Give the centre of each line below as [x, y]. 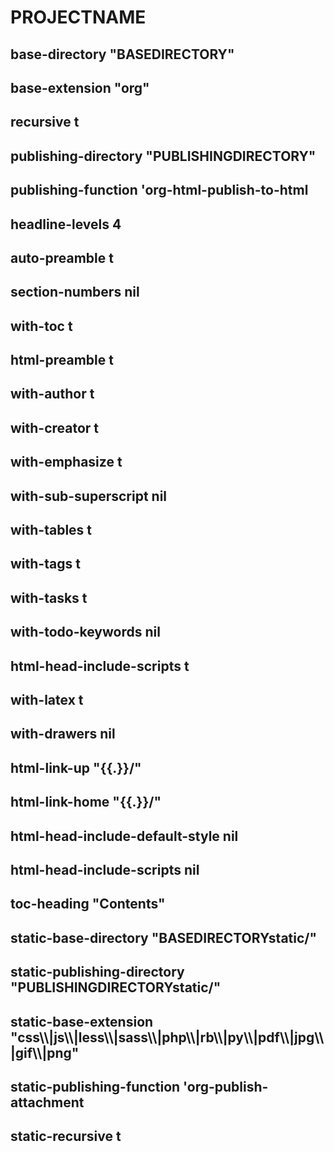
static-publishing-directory [97, 972]
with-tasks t [49, 597]
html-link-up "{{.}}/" [76, 767]
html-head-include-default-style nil [124, 836]
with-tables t [51, 530]
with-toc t [41, 326]
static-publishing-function [95, 1086]
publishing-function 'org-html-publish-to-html [159, 190]
